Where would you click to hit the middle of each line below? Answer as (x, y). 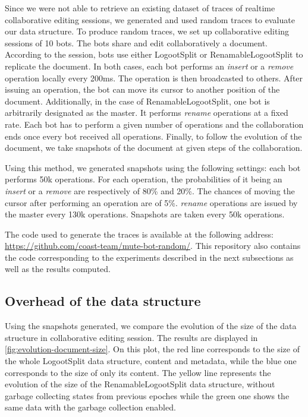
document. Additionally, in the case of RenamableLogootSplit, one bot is (137, 101)
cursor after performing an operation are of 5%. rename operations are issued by (151, 202)
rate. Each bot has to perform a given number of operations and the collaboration (154, 124)
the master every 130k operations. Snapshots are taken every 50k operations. (145, 214)
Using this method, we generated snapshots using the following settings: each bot (153, 167)
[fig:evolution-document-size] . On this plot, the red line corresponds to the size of (152, 349)
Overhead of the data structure (103, 301)
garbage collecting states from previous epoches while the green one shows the (147, 395)
